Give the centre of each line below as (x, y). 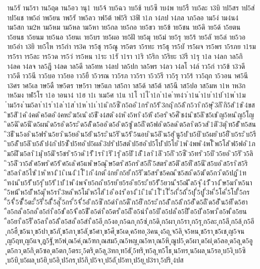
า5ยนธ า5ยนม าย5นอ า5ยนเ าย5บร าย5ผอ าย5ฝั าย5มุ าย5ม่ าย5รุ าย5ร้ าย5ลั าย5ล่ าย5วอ (126, 36)
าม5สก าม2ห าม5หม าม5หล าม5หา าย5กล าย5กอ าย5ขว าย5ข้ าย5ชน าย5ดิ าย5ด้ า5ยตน (124, 27)
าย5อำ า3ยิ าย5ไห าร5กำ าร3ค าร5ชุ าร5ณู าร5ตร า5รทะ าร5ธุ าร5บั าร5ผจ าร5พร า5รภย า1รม (131, 46)
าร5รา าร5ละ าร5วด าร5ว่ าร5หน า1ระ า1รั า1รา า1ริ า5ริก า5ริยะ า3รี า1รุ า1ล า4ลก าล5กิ (125, 56)
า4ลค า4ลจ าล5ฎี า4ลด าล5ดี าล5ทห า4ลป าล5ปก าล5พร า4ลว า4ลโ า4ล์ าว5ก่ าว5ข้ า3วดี (126, 66)
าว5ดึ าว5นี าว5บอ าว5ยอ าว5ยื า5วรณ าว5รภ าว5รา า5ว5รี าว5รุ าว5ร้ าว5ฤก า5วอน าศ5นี (128, 76)
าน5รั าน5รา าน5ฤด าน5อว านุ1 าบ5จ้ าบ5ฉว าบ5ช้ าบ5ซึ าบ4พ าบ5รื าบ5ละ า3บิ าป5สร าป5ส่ (131, 7)
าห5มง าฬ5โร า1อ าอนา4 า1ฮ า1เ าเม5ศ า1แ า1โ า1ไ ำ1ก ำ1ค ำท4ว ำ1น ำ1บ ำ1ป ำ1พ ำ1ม (127, 95)
